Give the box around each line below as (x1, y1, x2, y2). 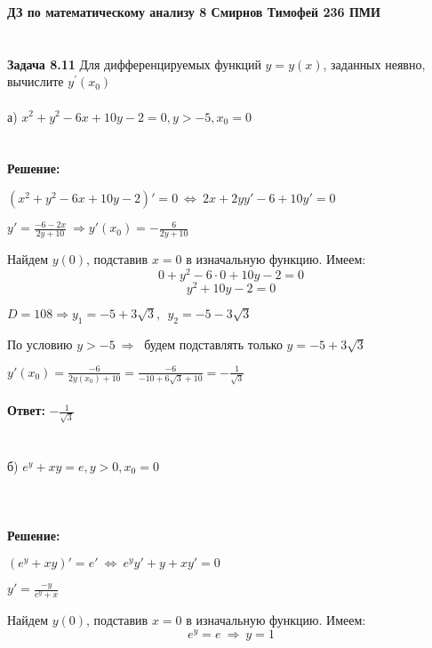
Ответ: (7, 401, 45, 420)
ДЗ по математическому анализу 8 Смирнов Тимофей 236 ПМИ (7, 3, 380, 20)
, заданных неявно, (323, 54, 426, 73)
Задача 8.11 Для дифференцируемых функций (7, 54, 261, 73)
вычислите (7, 72, 64, 91)
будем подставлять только (144, 334, 283, 353)
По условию (7, 334, 73, 353)
